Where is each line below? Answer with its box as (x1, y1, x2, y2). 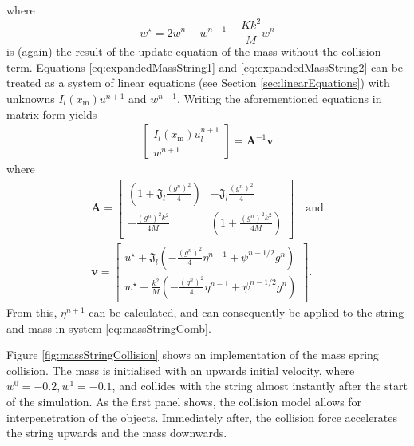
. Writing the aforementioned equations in (176, 89, 382, 106)
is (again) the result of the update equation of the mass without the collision (6, 43, 381, 60)
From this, (6, 303, 57, 320)
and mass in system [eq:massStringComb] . (6, 319, 211, 336)
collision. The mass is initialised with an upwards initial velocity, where (6, 361, 355, 378)
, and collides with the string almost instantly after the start (112, 377, 408, 394)
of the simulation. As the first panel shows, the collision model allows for (6, 393, 362, 409)
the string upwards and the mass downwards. (6, 424, 227, 441)
